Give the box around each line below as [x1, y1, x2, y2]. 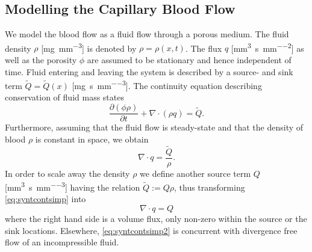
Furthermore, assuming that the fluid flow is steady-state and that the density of [5, 121, 304, 134]
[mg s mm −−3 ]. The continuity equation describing [72, 78, 262, 91]
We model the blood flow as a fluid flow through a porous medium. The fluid [5, 28, 289, 40]
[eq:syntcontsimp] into [5, 192, 86, 205]
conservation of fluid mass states [5, 91, 124, 103]
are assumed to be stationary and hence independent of [87, 54, 292, 66]
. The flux [185, 41, 222, 54]
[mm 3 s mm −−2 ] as [231, 40, 304, 54]
